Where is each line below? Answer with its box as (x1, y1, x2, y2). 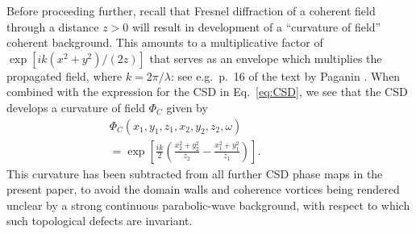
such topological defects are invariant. (6, 212, 193, 229)
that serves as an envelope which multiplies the (149, 49, 382, 66)
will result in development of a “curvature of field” (131, 18, 381, 35)
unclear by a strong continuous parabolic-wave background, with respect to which (6, 196, 410, 213)
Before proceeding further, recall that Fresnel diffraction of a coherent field (6, 2, 376, 19)
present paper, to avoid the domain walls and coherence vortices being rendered (6, 181, 400, 198)
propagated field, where (6, 67, 123, 84)
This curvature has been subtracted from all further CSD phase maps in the (6, 165, 383, 182)
